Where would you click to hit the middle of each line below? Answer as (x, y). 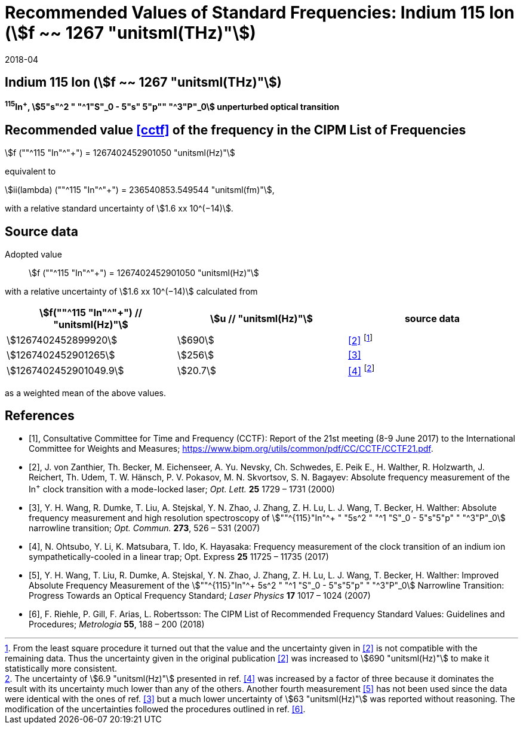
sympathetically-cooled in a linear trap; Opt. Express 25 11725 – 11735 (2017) (179, 557)
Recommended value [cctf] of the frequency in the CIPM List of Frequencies (236, 130)
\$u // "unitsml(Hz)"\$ (261, 318)
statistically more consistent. (61, 669)
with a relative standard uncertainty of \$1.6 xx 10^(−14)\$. (119, 209)
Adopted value (33, 254)
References (40, 416)
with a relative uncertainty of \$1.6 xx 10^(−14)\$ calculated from (131, 291)
